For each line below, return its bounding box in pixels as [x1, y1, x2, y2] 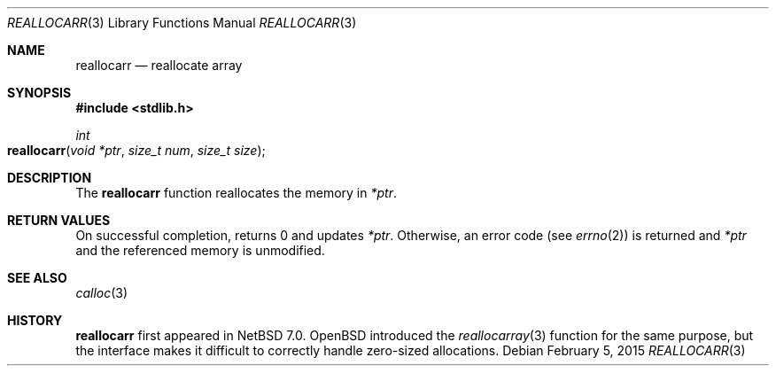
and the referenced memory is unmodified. [75, 243, 325, 258]
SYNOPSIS [7, 85, 72, 100]
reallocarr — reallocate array [75, 58, 243, 73]
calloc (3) [75, 285, 128, 300]
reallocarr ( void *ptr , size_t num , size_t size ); [7, 143, 266, 158]
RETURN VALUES [7, 213, 111, 228]
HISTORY [7, 313, 63, 328]
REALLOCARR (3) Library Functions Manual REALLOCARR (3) [7, 15, 357, 30]
